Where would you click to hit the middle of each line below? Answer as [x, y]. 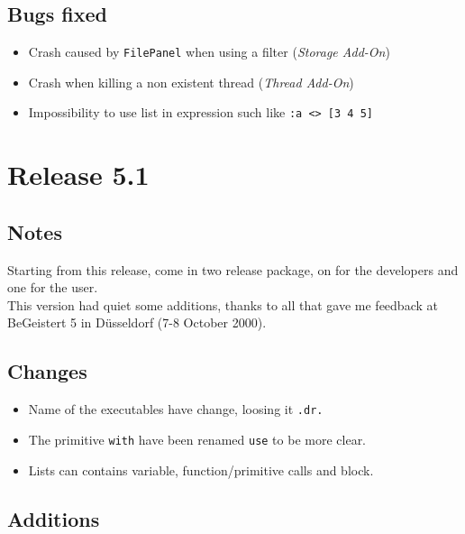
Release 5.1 [78, 175]
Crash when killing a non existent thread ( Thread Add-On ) [191, 82]
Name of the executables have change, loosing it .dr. [176, 409]
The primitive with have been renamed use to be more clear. [197, 439]
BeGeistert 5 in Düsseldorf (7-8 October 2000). [137, 322]
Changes [47, 371]
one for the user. [53, 287]
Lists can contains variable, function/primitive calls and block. [201, 470]
